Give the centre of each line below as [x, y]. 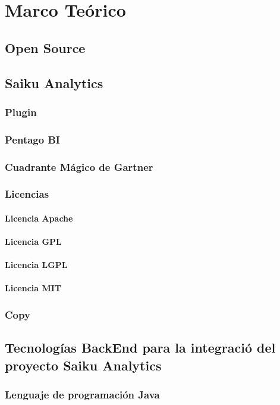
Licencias [27, 194]
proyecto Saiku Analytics [83, 365]
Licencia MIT [33, 288]
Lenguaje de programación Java [82, 394]
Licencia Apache [39, 218]
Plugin [21, 112]
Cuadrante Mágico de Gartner [79, 166]
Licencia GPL [33, 242]
